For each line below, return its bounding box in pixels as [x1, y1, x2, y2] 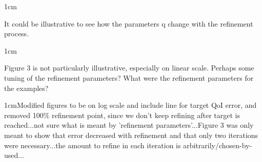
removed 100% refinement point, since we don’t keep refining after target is [4, 109, 240, 120]
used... [4, 150, 24, 160]
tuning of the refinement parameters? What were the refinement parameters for [4, 72, 254, 83]
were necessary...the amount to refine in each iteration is [4, 140, 181, 150]
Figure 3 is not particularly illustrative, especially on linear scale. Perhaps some [4, 62, 254, 73]
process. [4, 28, 29, 39]
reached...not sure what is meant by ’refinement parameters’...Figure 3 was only [4, 120, 254, 130]
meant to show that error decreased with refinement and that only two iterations [4, 129, 258, 140]
